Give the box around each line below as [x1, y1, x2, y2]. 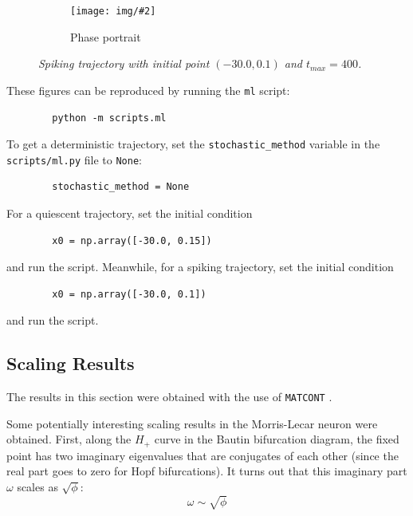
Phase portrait [70, 28, 141, 45]
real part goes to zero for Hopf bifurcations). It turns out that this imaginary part [6, 463, 407, 479]
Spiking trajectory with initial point [38, 55, 210, 72]
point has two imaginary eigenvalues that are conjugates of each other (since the [6, 447, 399, 463]
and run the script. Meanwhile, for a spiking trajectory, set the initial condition [6, 258, 394, 275]
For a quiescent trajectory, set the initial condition [6, 205, 253, 221]
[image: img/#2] [70, 6, 156, 17]
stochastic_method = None [52, 181, 190, 193]
